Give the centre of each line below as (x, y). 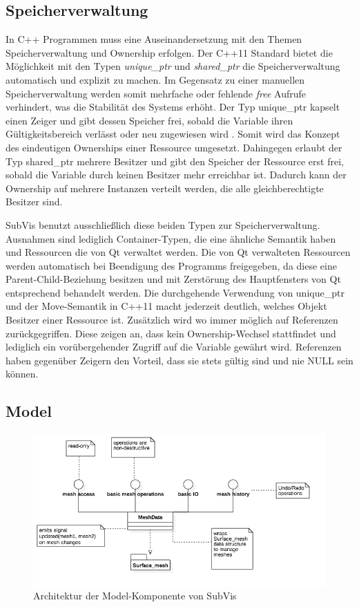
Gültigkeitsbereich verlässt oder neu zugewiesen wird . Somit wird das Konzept (173, 134)
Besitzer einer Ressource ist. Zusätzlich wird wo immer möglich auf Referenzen (172, 320)
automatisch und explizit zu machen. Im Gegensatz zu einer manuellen (155, 79)
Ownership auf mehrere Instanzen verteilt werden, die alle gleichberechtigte (165, 188)
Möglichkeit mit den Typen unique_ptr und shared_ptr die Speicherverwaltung (173, 66)
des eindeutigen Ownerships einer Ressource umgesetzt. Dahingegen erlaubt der (174, 147)
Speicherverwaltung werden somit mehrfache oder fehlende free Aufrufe (156, 93)
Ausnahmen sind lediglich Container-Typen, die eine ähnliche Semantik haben (171, 238)
